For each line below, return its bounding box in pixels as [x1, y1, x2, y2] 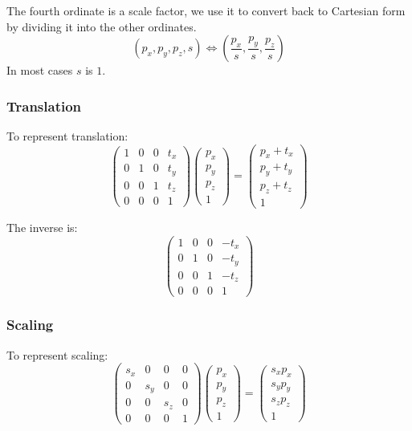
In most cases [6, 62, 73, 79]
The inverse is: [6, 219, 78, 236]
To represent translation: [6, 128, 128, 144]
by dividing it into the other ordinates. [6, 18, 197, 35]
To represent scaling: [6, 346, 108, 363]
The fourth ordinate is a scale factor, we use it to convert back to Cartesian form [6, 2, 406, 18]
